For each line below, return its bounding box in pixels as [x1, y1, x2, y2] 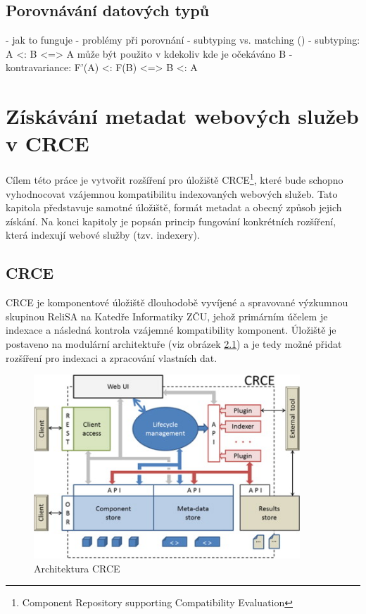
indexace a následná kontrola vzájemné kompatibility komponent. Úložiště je [6, 322, 336, 337]
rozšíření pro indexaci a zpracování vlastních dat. [6, 350, 217, 365]
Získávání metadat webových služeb [6, 101, 359, 130]
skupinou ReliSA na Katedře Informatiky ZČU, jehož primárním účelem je [6, 308, 328, 323]
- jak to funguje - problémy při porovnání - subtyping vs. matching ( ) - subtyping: [6, 32, 360, 47]
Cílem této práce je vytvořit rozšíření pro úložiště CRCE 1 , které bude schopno [6, 170, 343, 187]
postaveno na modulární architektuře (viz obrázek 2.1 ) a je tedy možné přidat [6, 336, 342, 351]
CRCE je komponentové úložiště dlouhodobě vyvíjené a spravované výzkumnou [6, 295, 348, 310]
